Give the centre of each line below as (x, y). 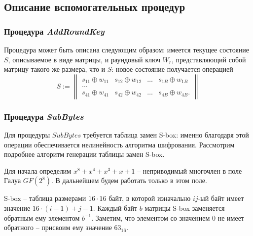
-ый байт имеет (221, 198)
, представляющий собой (209, 59)
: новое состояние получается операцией (172, 69)
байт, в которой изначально (150, 198)
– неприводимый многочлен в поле (190, 170)
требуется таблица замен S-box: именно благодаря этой (166, 135)
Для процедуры (27, 135)
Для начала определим (38, 170)
